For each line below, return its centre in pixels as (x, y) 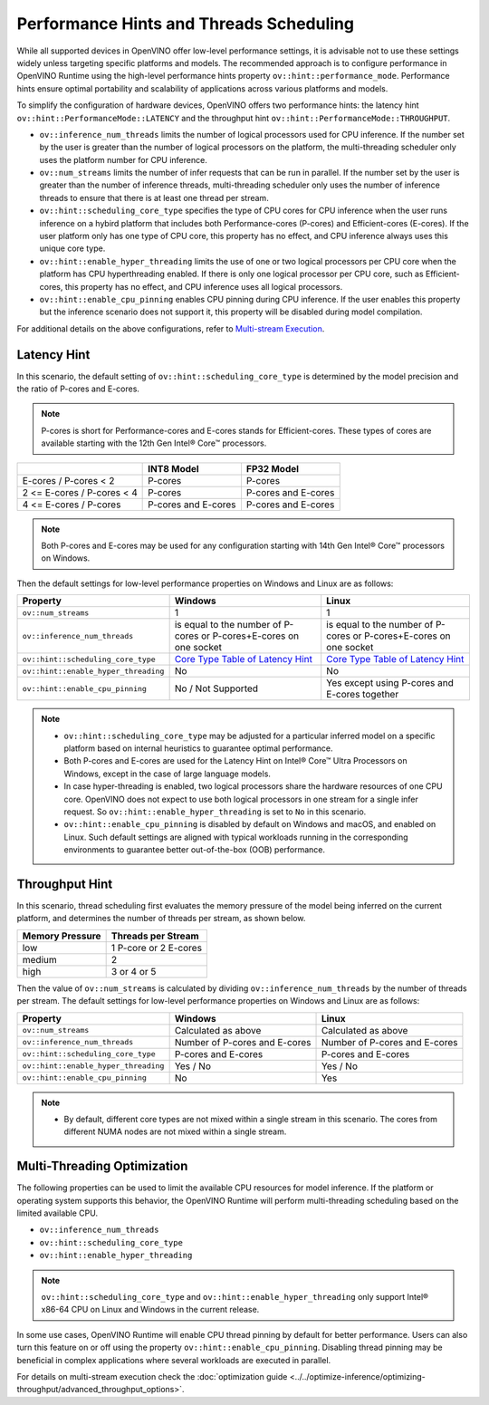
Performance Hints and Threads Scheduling (186, 24)
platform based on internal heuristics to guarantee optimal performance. (199, 748)
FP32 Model (272, 468)
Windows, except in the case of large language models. (168, 774)
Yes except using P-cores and (390, 683)
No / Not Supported (216, 688)
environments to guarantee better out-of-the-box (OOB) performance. (195, 850)
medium (40, 959)
